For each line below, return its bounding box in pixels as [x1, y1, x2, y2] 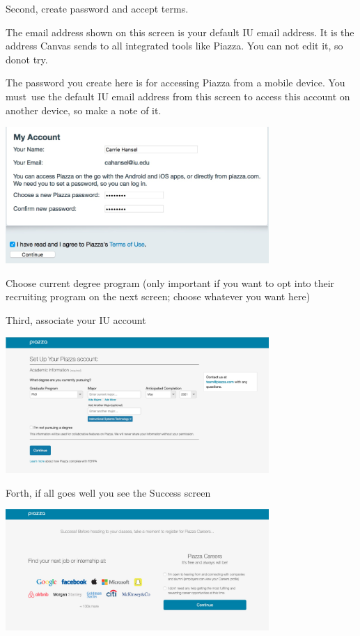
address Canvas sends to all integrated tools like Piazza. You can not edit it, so [6, 38, 343, 53]
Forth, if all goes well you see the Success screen [6, 485, 211, 499]
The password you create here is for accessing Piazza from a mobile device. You [6, 75, 345, 90]
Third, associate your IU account [6, 312, 146, 327]
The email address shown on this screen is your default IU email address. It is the [6, 24, 354, 39]
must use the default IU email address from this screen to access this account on [6, 88, 350, 103]
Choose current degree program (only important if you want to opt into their [6, 275, 335, 290]
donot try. [6, 52, 48, 66]
